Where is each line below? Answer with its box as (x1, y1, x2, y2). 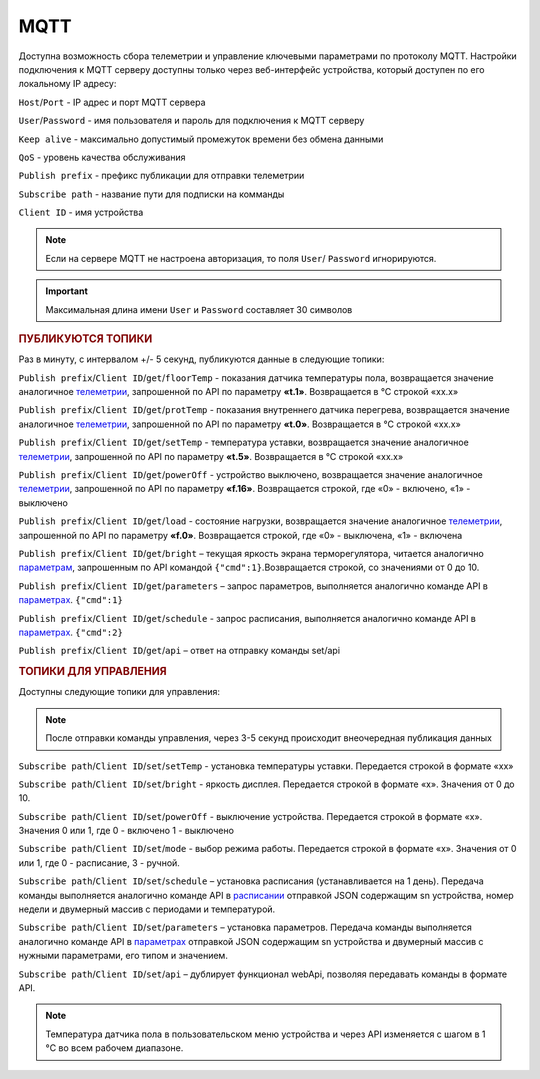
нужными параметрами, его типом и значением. (18, 950, 229, 962)
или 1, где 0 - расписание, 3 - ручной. (18, 856, 180, 869)
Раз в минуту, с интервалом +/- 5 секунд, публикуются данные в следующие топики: (18, 353, 385, 365)
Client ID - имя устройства (18, 206, 144, 219)
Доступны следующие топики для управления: (18, 686, 220, 698)
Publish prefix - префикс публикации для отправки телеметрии (18, 170, 305, 182)
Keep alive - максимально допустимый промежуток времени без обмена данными (18, 133, 384, 145)
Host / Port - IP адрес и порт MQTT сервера (18, 96, 206, 108)
